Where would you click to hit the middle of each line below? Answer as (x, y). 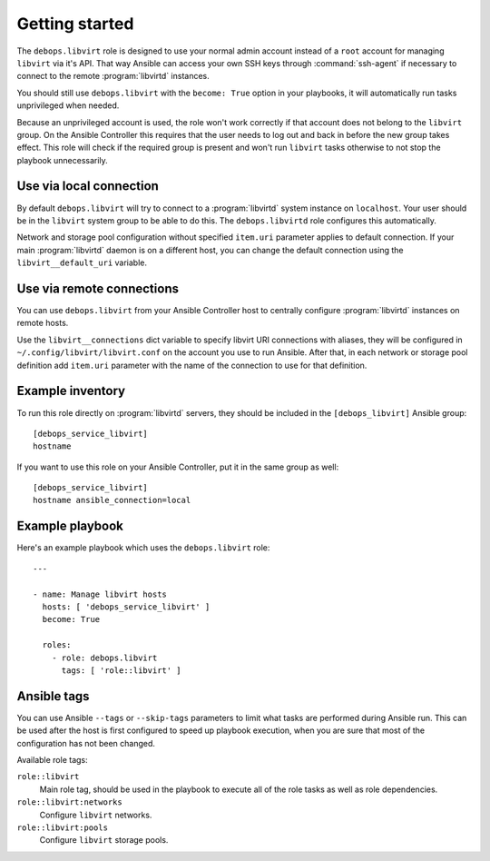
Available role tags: (52, 759)
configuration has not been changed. (86, 743)
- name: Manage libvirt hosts (100, 594)
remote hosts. (43, 323)
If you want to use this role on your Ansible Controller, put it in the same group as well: (178, 467)
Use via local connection (88, 186)
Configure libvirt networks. (96, 815)
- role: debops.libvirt (104, 658)
